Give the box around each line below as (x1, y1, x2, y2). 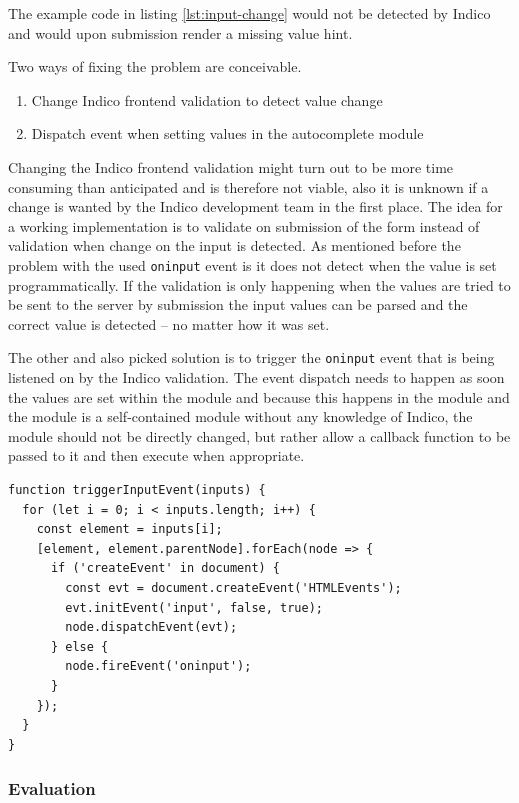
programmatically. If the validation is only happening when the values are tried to (8, 274, 511, 295)
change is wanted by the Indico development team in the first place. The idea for (8, 196, 503, 217)
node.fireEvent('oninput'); (65, 659, 252, 674)
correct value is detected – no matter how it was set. (8, 313, 330, 334)
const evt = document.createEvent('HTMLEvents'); (65, 580, 402, 595)
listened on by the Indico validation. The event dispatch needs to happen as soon (8, 367, 505, 388)
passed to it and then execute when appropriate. (8, 445, 305, 466)
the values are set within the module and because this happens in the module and (8, 386, 510, 407)
